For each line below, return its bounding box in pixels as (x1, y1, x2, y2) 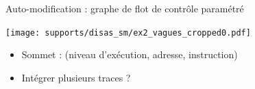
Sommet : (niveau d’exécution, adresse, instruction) (21, 47, 238, 62)
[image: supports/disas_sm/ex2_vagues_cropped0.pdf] (5, 27, 251, 38)
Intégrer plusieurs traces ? (21, 70, 131, 84)
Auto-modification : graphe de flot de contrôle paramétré (5, 1, 244, 15)
